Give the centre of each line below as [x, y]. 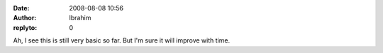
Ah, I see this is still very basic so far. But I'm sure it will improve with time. [122, 40]
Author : [25, 18]
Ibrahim [80, 18]
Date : [21, 8]
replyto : [25, 27]
